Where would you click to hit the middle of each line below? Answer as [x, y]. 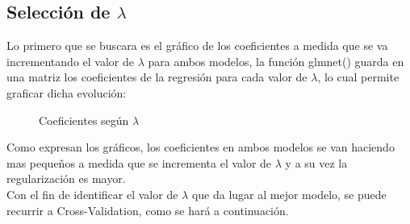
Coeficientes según [84, 120]
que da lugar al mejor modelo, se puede [289, 194]
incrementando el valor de [70, 61]
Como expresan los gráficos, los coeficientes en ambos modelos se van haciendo [201, 147]
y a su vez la [316, 162]
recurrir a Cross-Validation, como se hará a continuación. [148, 210]
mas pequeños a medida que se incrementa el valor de [139, 162]
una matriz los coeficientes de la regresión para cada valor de [157, 77]
